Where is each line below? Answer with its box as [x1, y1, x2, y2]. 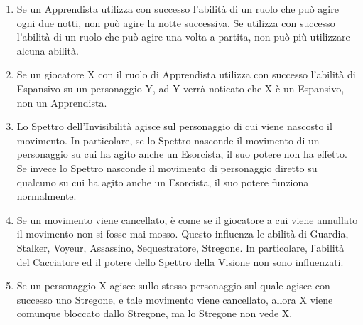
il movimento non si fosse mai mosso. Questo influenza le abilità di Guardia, [16, 226, 349, 241]
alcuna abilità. [16, 43, 79, 58]
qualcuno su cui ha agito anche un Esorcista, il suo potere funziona [16, 174, 309, 189]
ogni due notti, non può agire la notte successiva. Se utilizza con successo [16, 15, 335, 30]
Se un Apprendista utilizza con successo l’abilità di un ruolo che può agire [16, 1, 339, 16]
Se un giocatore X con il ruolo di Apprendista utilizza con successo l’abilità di [16, 67, 356, 82]
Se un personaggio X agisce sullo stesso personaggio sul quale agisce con [16, 278, 330, 293]
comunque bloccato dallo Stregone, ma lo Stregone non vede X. [16, 306, 293, 321]
